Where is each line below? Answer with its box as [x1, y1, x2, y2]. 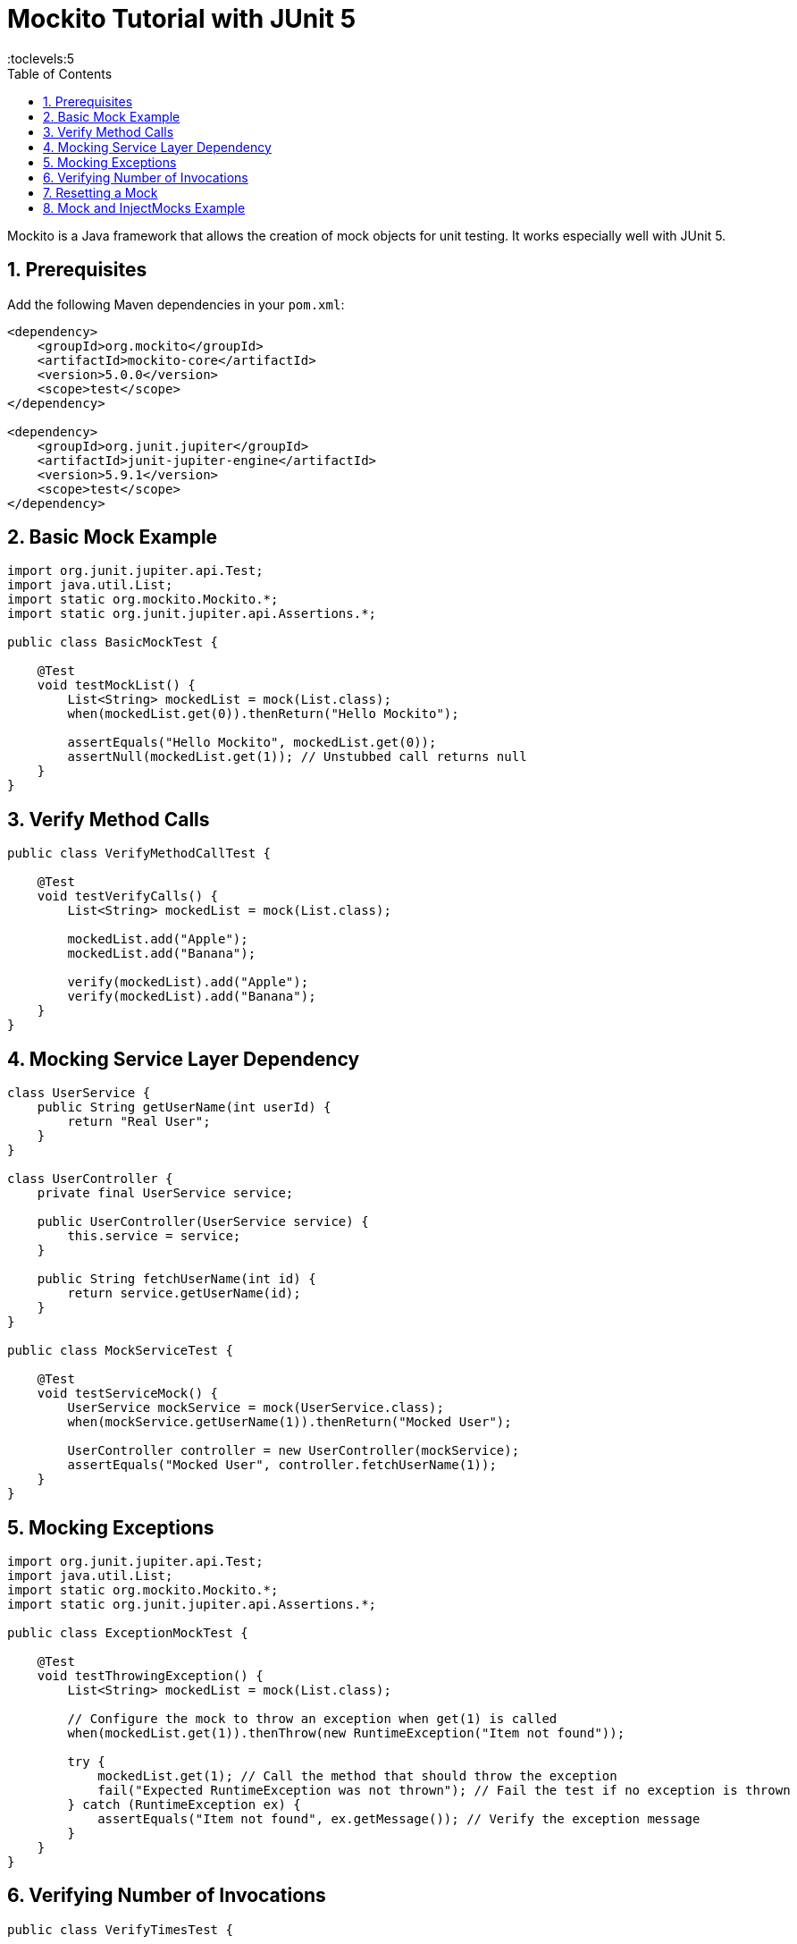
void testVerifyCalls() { [37, 889, 219, 904]
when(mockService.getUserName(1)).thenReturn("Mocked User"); [67, 1415, 512, 1430]
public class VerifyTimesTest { [7, 1922, 233, 1937]
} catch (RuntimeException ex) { [67, 1796, 301, 1812]
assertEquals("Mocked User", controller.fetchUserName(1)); [67, 1458, 497, 1473]
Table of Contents [7, 65, 113, 81]
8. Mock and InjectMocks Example [43, 199, 246, 216]
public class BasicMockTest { [7, 635, 219, 650]
